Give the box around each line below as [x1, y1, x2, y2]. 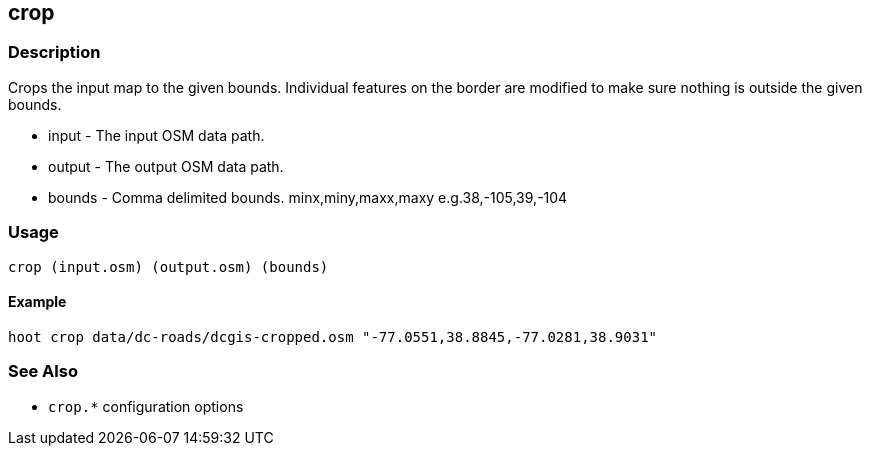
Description [8, 42, 101, 63]
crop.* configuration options [48, 397, 244, 415]
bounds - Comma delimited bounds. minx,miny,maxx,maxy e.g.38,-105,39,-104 [48, 188, 568, 206]
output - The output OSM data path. [48, 157, 284, 175]
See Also [8, 361, 78, 382]
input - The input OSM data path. [48, 126, 265, 144]
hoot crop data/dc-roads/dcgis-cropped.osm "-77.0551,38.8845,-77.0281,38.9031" [8, 328, 658, 345]
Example [8, 293, 67, 311]
